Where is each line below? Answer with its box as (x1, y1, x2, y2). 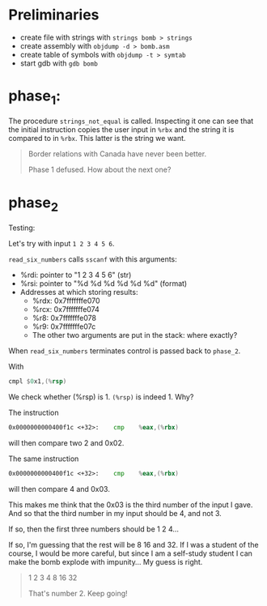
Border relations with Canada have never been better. (28, 149, 207, 159)
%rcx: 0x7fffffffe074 (32, 305, 100, 314)
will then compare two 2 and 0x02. (8, 437, 125, 447)
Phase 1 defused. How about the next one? (28, 164, 172, 175)
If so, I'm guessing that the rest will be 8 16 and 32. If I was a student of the (8, 540, 259, 549)
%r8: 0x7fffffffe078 (32, 314, 97, 322)
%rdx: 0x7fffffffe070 (32, 296, 100, 305)
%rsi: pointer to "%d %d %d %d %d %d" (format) (19, 279, 188, 288)
